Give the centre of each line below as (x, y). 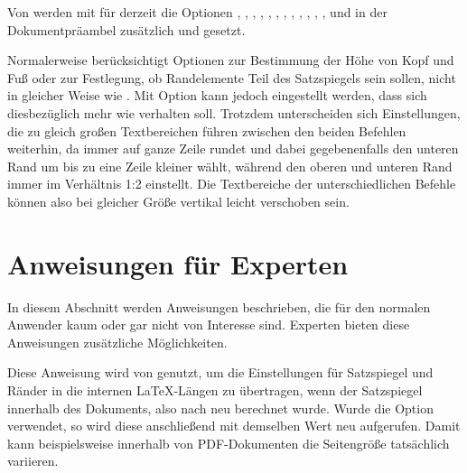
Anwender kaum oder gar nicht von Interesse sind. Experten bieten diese (209, 325)
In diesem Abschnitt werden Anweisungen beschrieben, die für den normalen (219, 306)
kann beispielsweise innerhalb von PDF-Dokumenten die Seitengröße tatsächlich (229, 443)
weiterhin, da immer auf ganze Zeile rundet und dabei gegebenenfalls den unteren (233, 148)
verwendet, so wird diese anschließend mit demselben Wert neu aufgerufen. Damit (234, 426)
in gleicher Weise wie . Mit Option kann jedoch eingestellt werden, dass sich (217, 95)
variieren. (33, 461)
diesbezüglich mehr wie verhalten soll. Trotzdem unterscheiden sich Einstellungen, (234, 112)
